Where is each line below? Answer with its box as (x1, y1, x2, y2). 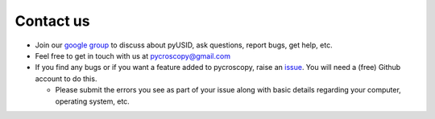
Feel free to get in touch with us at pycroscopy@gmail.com (35, 51, 231, 60)
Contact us (14, 12, 90, 30)
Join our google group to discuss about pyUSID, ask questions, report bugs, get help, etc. (35, 40, 333, 50)
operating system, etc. (55, 96, 130, 106)
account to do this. (35, 73, 97, 84)
